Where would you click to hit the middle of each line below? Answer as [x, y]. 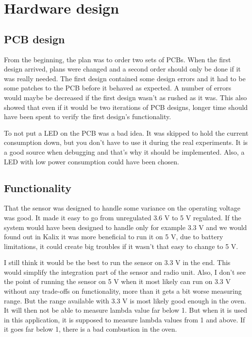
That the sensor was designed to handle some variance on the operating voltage [122, 208]
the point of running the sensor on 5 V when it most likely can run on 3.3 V [118, 281]
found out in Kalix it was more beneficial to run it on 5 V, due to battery [114, 237]
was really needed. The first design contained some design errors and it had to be [125, 78]
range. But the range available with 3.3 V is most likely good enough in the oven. [125, 300]
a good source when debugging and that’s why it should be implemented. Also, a [124, 151]
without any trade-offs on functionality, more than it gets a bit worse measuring [123, 291]
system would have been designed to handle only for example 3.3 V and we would [126, 227]
